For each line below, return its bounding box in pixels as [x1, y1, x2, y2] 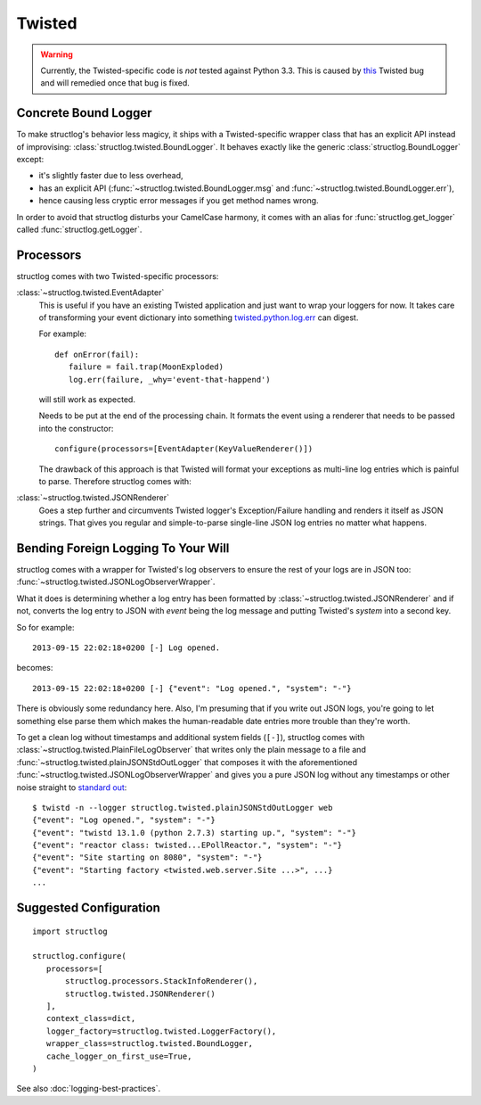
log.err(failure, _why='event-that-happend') [68, 375, 271, 384]
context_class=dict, [45, 1013, 136, 1024]
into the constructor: [38, 423, 114, 433]
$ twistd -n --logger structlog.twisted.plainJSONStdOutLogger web [32, 803, 333, 812]
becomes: [16, 663, 53, 673]
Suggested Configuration [16, 901, 160, 916]
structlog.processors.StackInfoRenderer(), [65, 977, 258, 986]
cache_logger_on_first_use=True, [45, 1051, 192, 1061]
